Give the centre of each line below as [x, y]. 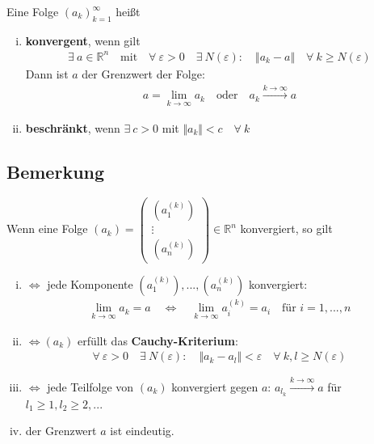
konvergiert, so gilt [286, 228]
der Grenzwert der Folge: [143, 73]
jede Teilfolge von [90, 387]
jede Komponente [90, 283]
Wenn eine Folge [47, 228]
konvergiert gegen [215, 387]
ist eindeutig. [142, 431]
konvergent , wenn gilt [83, 40]
